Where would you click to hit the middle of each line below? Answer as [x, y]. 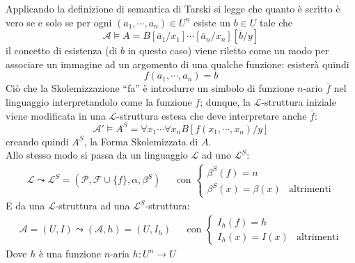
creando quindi [37, 141]
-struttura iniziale [299, 101]
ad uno [216, 155]
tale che [276, 22]
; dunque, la [225, 101]
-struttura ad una [93, 206]
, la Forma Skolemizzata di [141, 141]
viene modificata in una [56, 115]
